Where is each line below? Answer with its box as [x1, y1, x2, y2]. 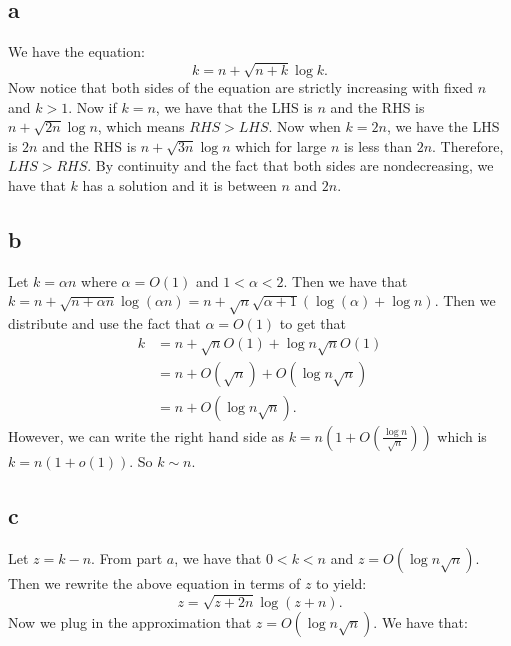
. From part [91, 548, 163, 569]
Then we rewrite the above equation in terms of [8, 573, 301, 594]
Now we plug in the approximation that [8, 612, 252, 633]
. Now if [68, 96, 117, 117]
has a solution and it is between [82, 174, 277, 195]
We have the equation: [8, 41, 145, 62]
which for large [235, 135, 327, 156]
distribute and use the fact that [8, 313, 201, 334]
